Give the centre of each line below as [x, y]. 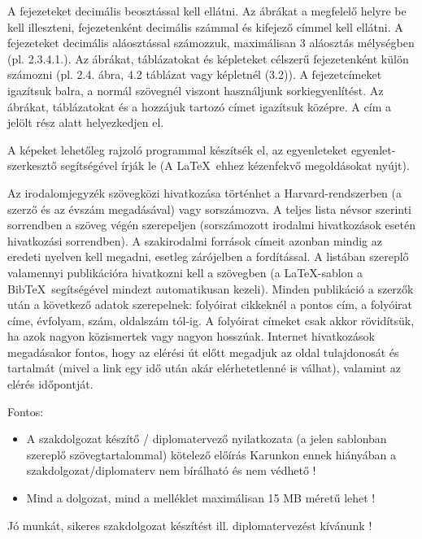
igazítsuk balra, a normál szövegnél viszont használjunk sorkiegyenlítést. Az [196, 90]
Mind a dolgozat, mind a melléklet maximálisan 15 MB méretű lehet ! [201, 498]
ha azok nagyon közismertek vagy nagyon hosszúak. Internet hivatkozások [191, 336]
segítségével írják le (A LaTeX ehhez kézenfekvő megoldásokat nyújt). [235, 165]
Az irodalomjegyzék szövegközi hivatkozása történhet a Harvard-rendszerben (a [204, 192]
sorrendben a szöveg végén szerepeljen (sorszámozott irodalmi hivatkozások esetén [211, 225]
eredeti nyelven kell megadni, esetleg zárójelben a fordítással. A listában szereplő [208, 256]
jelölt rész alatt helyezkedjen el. [86, 122]
